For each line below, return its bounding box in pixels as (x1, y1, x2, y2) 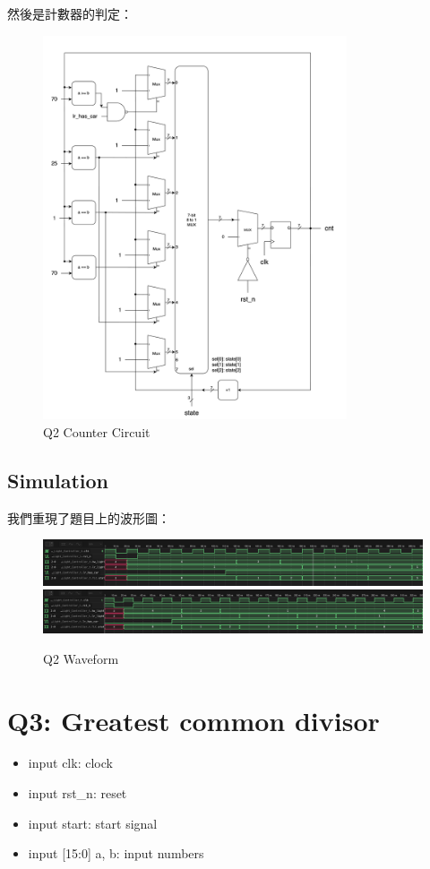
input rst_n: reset (28, 784, 127, 803)
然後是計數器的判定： (7, 4, 133, 22)
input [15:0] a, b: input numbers (28, 844, 204, 863)
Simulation (7, 466, 109, 494)
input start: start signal (28, 813, 158, 832)
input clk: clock (28, 753, 113, 772)
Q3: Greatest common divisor (7, 701, 380, 738)
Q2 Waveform (43, 649, 119, 667)
